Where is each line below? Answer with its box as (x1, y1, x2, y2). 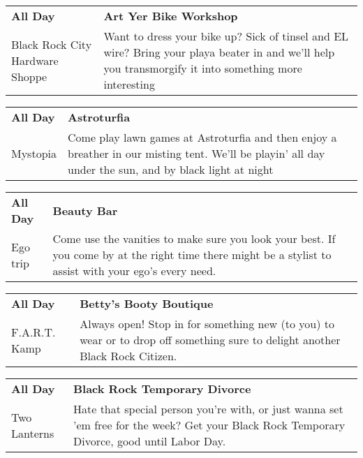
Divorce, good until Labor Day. (73, 433, 226, 449)
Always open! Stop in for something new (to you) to (80, 316, 334, 332)
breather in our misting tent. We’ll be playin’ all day (68, 145, 325, 161)
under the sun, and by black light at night (68, 161, 274, 177)
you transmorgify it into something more (103, 60, 302, 76)
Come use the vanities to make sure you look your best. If (52, 230, 336, 246)
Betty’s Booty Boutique (80, 295, 214, 311)
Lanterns (11, 424, 54, 441)
